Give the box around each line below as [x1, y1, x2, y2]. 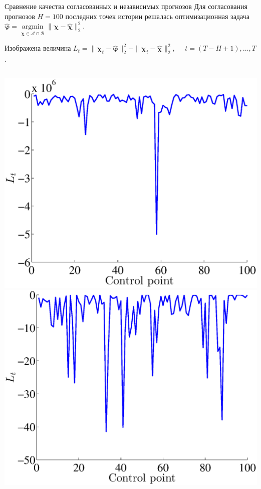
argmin [22, 23, 44, 31]
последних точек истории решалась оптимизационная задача [65, 11, 249, 21]
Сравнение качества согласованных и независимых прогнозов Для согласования [5, 1, 247, 11]
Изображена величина [5, 43, 71, 53]
